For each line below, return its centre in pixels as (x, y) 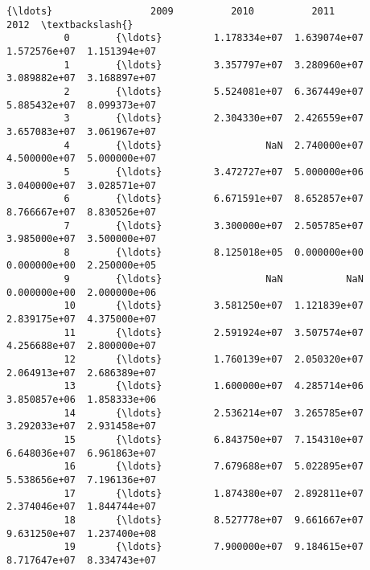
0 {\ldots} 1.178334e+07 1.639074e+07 (214, 38)
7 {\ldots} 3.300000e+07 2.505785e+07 (214, 226)
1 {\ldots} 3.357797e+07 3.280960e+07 (214, 65)
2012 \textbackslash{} (70, 25)
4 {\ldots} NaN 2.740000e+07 (214, 145)
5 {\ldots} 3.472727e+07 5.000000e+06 (214, 172)
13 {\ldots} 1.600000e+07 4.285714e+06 (214, 386)
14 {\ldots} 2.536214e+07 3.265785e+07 (214, 413)
